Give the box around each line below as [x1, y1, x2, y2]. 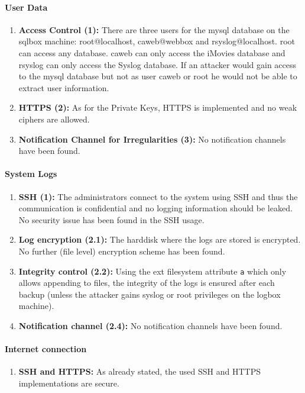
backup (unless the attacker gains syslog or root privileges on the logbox [18, 288, 281, 300]
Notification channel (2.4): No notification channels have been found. [18, 319, 283, 331]
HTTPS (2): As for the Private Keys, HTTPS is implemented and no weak [18, 101, 297, 114]
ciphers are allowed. [18, 112, 90, 125]
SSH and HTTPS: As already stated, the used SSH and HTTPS [18, 365, 261, 378]
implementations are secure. [18, 376, 119, 389]
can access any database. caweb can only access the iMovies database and [18, 46, 285, 59]
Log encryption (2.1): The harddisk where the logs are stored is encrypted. [18, 233, 301, 246]
